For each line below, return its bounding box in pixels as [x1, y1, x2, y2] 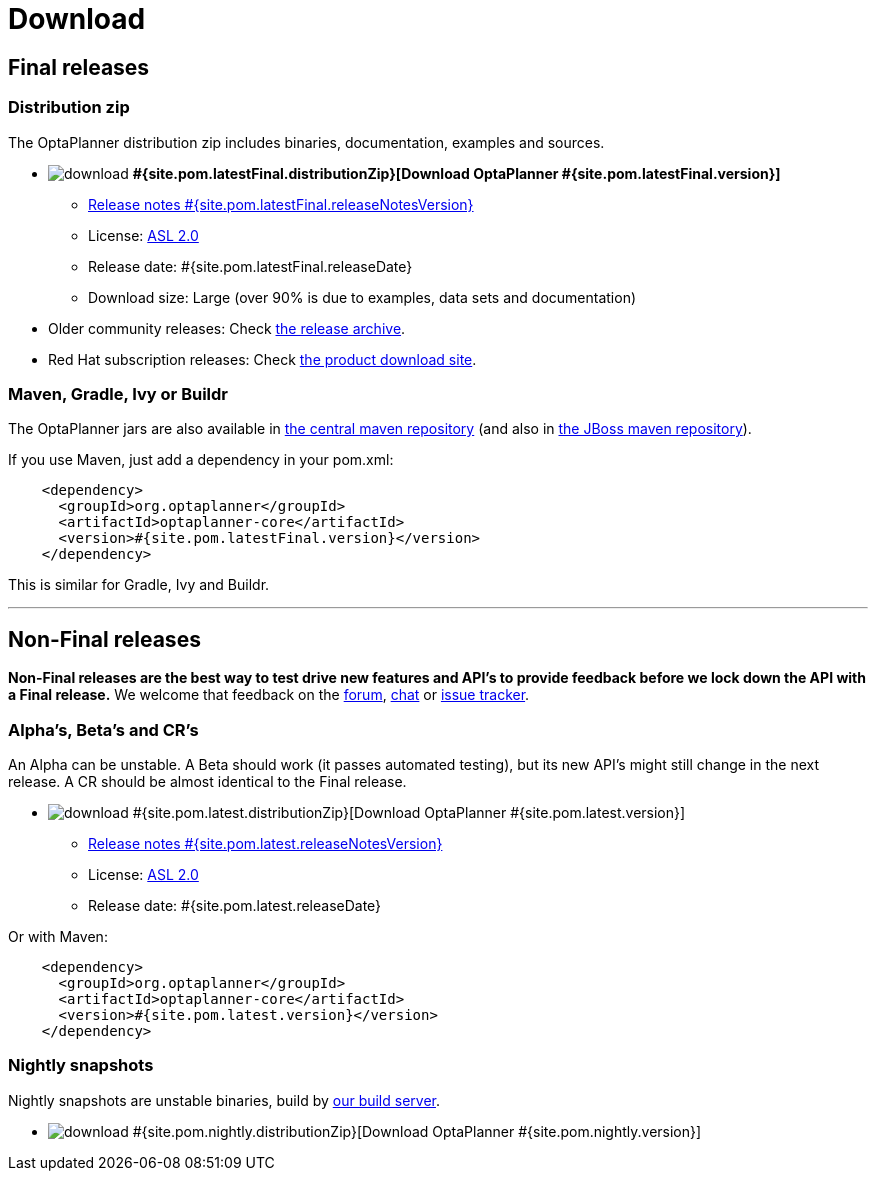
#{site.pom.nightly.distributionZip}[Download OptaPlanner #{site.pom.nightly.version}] [132, 1122, 702, 1140]
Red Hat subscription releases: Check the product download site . [48, 350, 477, 368]
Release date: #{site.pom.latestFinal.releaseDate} [88, 257, 413, 275]
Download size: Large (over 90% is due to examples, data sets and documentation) [88, 288, 637, 306]
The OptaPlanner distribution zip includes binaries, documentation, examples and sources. [8, 133, 605, 151]
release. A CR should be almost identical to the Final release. [8, 772, 407, 790]
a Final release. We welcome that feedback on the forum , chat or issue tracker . [8, 686, 530, 704]
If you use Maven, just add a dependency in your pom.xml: [8, 451, 394, 469]
